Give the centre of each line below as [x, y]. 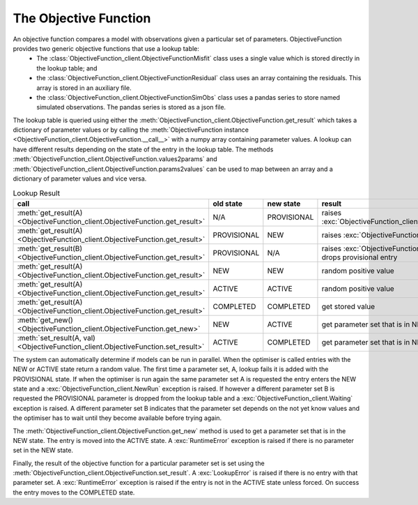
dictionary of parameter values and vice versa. [80, 179]
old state [228, 204]
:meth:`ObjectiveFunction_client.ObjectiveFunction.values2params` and [115, 159]
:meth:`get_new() [45, 319]
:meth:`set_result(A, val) [56, 338]
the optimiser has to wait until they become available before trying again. [117, 418]
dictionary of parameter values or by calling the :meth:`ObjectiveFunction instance [131, 130]
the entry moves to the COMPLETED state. [74, 492]
